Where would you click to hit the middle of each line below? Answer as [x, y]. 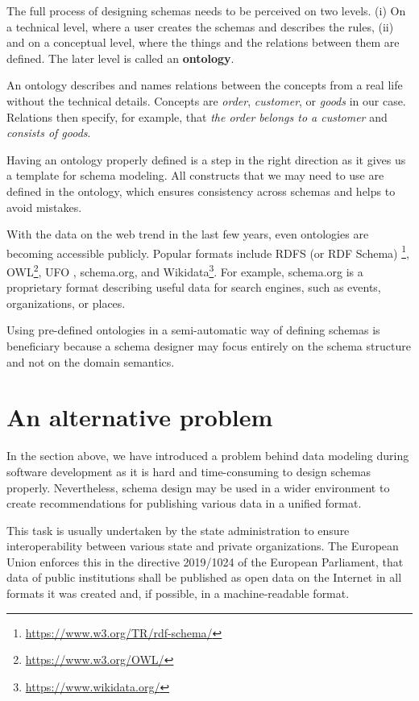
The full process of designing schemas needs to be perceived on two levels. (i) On [206, 10]
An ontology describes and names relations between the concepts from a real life [205, 85]
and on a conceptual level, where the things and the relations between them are [203, 42]
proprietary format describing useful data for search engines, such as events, [194, 287]
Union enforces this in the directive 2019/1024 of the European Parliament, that [205, 561]
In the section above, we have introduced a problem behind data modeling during [208, 456]
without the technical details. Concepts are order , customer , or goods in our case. [206, 100]
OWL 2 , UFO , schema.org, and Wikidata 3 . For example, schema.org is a [185, 270]
